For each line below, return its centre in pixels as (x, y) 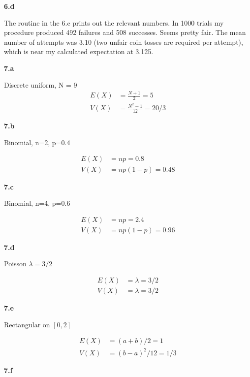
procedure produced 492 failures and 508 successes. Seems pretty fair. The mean (125, 32)
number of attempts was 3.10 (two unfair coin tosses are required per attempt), (124, 42)
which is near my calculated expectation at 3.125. (79, 51)
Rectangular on (27, 324)
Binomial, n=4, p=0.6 (37, 203)
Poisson (15, 264)
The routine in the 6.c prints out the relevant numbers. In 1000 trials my (114, 22)
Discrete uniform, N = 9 (41, 84)
